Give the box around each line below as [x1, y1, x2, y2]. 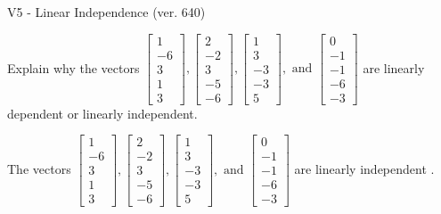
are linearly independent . [294, 159, 435, 177]
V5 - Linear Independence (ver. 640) [7, 3, 206, 21]
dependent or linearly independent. [7, 103, 198, 122]
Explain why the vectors [7, 58, 140, 77]
